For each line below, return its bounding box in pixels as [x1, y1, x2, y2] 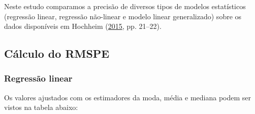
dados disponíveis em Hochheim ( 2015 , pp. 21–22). [4, 21, 162, 31]
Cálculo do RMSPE [4, 46, 110, 61]
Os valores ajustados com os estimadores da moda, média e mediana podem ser [4, 92, 251, 102]
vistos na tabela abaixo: [4, 102, 78, 112]
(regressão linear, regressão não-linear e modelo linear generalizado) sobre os [4, 11, 242, 21]
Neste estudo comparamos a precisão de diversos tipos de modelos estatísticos [4, 1, 246, 11]
